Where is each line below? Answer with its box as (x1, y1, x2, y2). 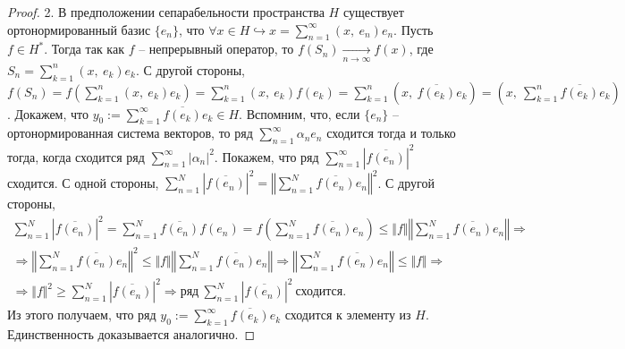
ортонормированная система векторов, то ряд (7, 123, 253, 142)
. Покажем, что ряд (214, 147, 319, 166)
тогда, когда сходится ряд (7, 147, 145, 166)
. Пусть (393, 20, 434, 38)
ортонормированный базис (7, 20, 151, 38)
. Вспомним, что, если (239, 104, 360, 123)
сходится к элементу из (284, 305, 411, 324)
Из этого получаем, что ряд (7, 305, 156, 324)
